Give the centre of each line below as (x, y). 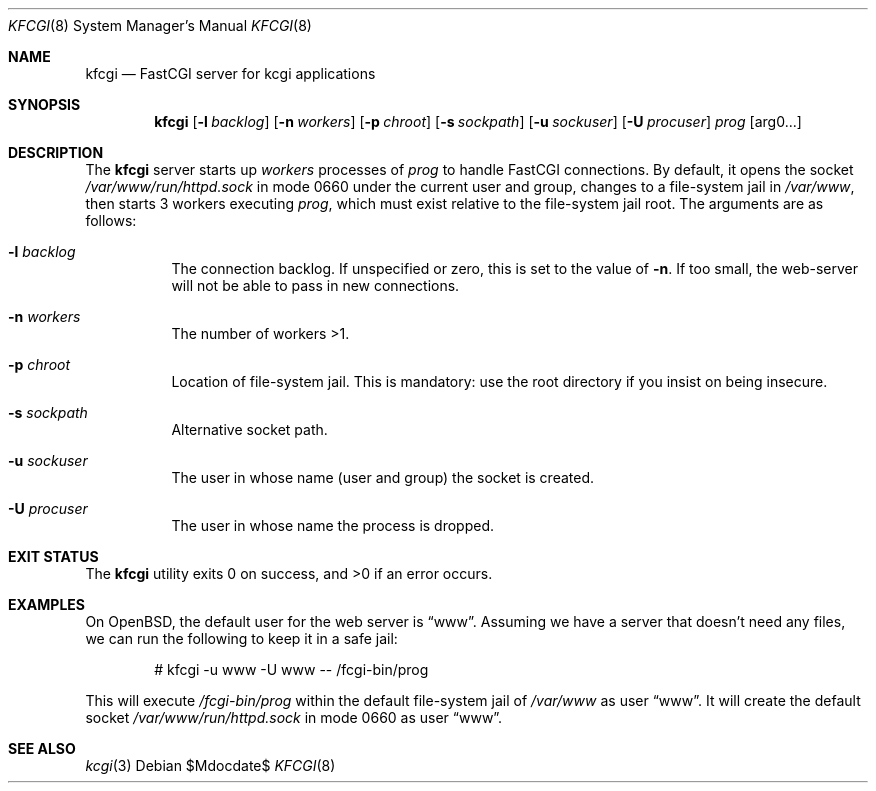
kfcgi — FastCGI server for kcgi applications (230, 73)
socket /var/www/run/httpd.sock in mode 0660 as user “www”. (294, 717)
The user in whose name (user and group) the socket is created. (383, 477)
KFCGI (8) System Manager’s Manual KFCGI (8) (160, 25)
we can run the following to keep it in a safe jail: (241, 638)
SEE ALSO (42, 748)
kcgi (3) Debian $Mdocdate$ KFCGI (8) (210, 765)
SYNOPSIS (44, 104)
